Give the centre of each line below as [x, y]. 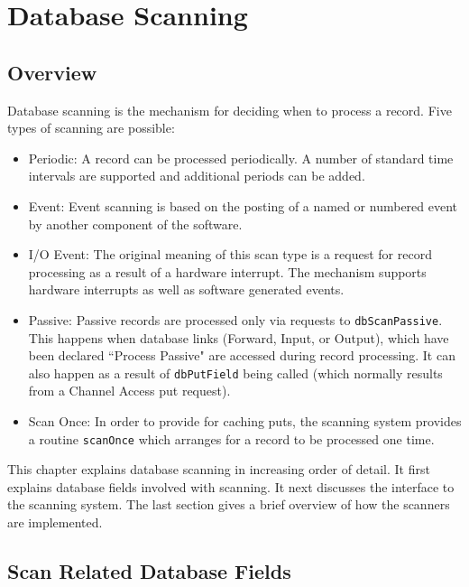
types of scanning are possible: [91, 128]
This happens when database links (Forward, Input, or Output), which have [239, 337]
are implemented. [55, 522]
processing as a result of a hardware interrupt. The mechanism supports [227, 271]
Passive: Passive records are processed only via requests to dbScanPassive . [235, 319]
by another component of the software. [135, 224]
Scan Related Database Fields [149, 571]
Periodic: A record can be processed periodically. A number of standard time [241, 158]
